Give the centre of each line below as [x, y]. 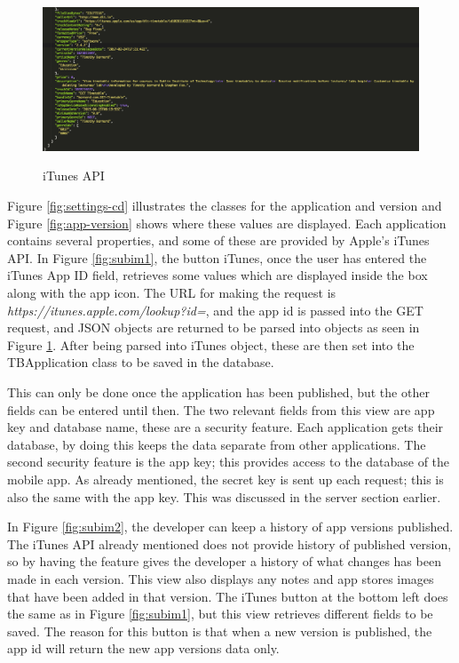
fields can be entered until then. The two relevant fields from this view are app [221, 409]
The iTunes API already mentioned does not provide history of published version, [229, 543]
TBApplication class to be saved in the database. [141, 362]
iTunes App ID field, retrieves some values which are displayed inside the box [218, 275]
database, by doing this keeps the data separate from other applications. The [217, 444]
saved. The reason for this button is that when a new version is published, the [220, 631]
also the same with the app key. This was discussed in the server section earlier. [224, 496]
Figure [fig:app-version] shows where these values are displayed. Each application [227, 223]
